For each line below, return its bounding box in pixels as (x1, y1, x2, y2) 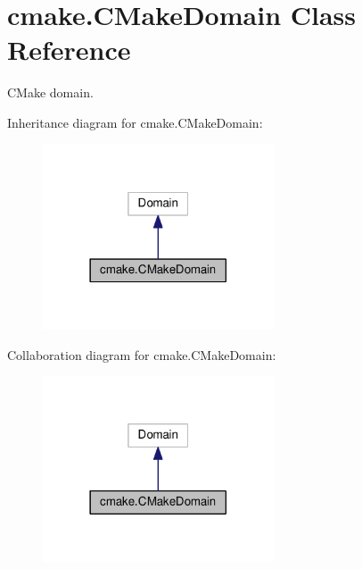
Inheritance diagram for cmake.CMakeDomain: (7, 113, 263, 131)
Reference (7, 31, 131, 68)
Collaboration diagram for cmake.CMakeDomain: (7, 345, 276, 364)
